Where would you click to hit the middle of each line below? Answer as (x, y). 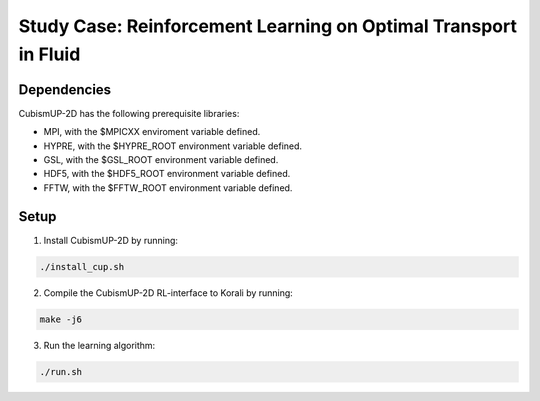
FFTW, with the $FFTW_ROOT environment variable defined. (168, 187)
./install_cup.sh (82, 266)
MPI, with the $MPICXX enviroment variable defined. (152, 132)
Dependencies (65, 89)
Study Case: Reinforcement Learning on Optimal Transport (267, 26)
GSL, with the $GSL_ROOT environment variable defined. (161, 160)
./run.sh (61, 371)
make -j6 (61, 319)
